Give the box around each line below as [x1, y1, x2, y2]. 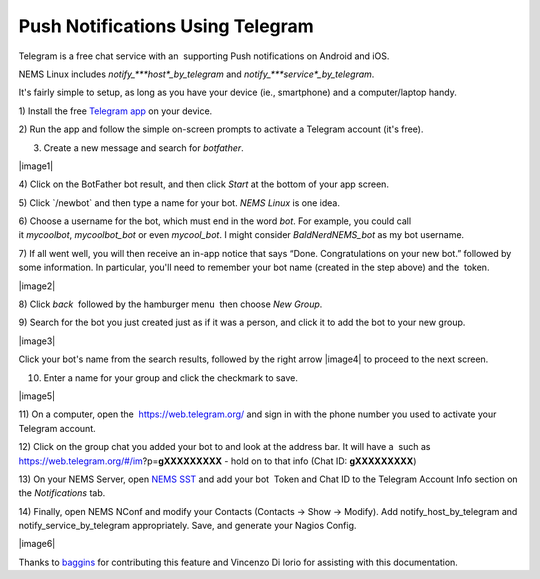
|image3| [18, 335, 56, 347]
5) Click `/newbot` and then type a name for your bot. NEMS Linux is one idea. [18, 196, 340, 209]
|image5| [18, 390, 55, 402]
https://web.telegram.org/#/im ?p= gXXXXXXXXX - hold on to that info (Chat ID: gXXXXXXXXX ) [18, 455, 417, 467]
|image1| [18, 160, 54, 172]
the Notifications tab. [18, 487, 106, 499]
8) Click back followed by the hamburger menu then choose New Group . [18, 298, 323, 310]
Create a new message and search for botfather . [43, 141, 244, 154]
